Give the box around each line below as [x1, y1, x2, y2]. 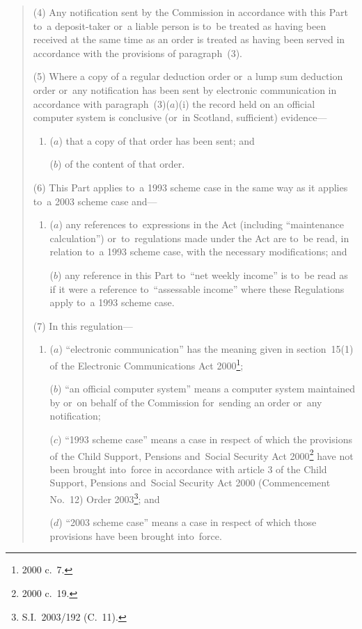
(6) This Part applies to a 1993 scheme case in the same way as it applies [33, 180, 348, 194]
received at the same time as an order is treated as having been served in [33, 32, 345, 47]
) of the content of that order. [58, 157, 185, 171]
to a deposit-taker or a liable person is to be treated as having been [33, 18, 326, 33]
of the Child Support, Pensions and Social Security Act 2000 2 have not [49, 446, 354, 463]
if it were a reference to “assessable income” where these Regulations [49, 281, 345, 296]
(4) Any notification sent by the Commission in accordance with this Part [33, 5, 348, 19]
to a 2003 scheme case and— [33, 193, 157, 208]
